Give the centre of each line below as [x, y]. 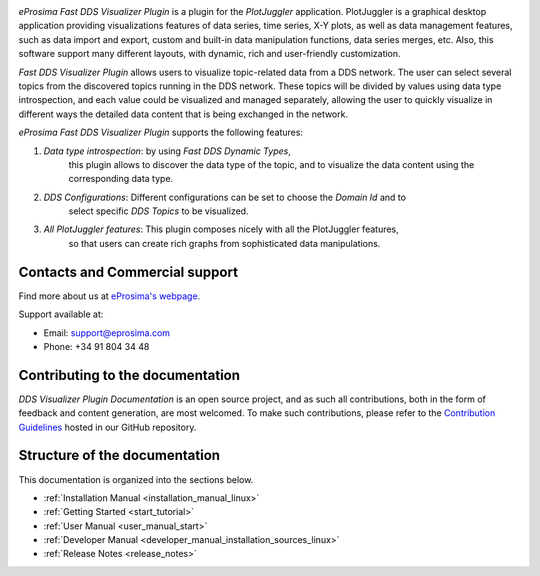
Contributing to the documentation [129, 375]
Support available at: [61, 314]
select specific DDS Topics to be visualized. [158, 211]
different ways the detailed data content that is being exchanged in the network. [183, 114]
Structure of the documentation [119, 455]
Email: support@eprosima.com [106, 332]
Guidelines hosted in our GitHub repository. [107, 427]
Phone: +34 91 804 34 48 [96, 346]
